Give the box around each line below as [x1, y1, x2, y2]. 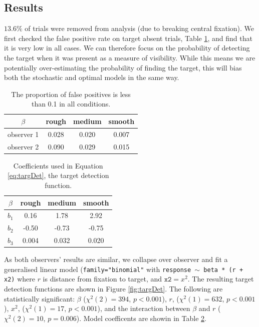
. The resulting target [187, 273, 254, 284]
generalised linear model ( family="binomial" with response [4, 263, 191, 274]
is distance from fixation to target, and [43, 273, 162, 284]
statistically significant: [4, 293, 75, 303]
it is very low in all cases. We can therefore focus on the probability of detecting [4, 42, 250, 53]
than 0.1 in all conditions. [31, 98, 111, 109]
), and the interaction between [97, 303, 190, 313]
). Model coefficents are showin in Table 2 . [76, 312, 206, 323]
